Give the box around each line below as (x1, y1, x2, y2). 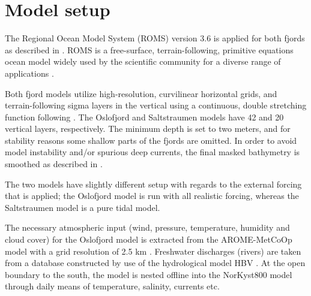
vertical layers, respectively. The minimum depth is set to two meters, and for (5, 122, 291, 135)
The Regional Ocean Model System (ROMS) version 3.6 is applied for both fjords (5, 32, 305, 44)
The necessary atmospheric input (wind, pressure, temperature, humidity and (5, 221, 290, 234)
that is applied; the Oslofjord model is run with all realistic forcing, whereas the (5, 189, 299, 202)
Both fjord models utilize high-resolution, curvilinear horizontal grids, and (5, 87, 277, 99)
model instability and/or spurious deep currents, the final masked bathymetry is (5, 146, 300, 158)
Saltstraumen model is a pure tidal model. (5, 201, 160, 213)
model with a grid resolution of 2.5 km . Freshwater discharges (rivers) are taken (5, 244, 301, 257)
